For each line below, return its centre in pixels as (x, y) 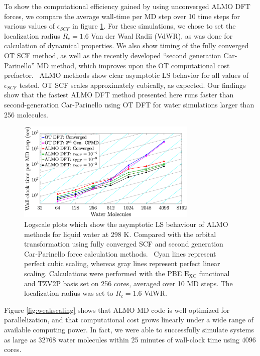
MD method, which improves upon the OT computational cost (133, 65)
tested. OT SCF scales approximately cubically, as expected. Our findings (133, 85)
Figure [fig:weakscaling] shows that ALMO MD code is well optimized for (117, 310)
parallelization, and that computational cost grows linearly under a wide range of (129, 320)
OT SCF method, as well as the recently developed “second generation (113, 55)
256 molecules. (26, 114)
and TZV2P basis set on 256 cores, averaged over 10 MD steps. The (128, 283)
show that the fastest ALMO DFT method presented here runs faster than (119, 95)
